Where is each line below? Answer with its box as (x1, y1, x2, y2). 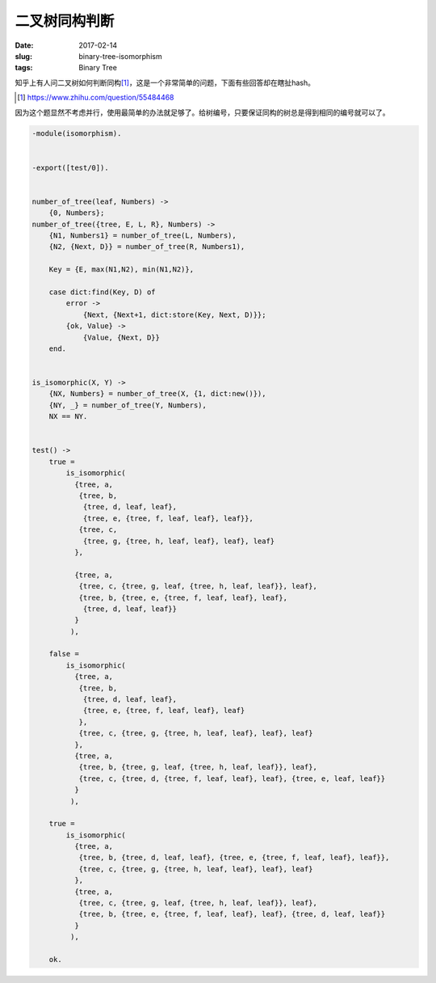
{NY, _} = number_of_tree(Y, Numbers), (48, 400, 208, 410)
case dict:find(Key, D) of (48, 287, 157, 297)
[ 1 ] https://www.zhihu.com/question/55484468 (17, 93, 174, 103)
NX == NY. (48, 412, 88, 421)
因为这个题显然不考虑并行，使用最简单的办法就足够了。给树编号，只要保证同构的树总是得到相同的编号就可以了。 (15, 108, 390, 117)
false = (48, 649, 80, 659)
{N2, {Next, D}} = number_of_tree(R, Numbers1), (48, 243, 245, 251)
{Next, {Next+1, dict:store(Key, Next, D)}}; (82, 310, 266, 319)
